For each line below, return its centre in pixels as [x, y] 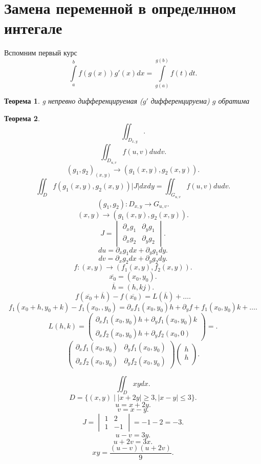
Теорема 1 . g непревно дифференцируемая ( [73, 101]
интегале [33, 28]
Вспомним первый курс [41, 53]
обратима [234, 101]
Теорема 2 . [22, 118]
